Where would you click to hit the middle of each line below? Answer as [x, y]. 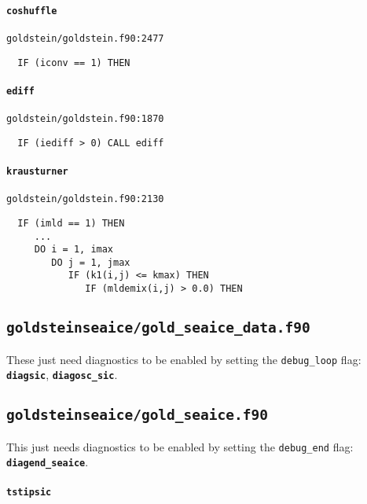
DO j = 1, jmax [91, 262]
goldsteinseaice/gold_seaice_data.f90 [158, 328]
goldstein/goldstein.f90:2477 [85, 38]
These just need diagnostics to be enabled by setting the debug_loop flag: [184, 359]
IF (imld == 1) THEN [71, 223]
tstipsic [29, 492]
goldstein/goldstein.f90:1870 [85, 119]
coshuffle [32, 11]
